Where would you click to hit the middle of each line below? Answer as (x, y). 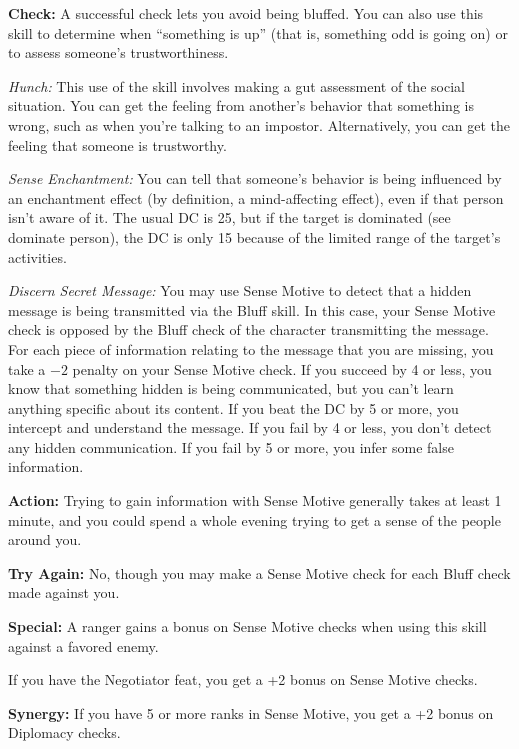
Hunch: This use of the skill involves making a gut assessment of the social (236, 85)
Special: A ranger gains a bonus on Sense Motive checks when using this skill (247, 626)
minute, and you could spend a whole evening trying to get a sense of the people (254, 519)
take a (27, 368)
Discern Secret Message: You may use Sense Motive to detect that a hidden (240, 290)
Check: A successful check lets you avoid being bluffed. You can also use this (246, 13)
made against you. (64, 592)
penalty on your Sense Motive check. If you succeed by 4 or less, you (282, 368)
